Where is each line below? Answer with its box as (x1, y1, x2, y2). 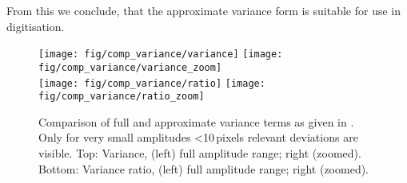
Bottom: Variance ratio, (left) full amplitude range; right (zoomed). (38, 160, 369, 177)
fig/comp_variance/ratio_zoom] (38, 91, 205, 103)
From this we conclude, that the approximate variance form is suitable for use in (6, 2, 401, 18)
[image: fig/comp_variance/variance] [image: (38, 49, 283, 60)
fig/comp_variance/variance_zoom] (38, 61, 222, 73)
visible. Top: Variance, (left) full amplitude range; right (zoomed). (38, 145, 361, 161)
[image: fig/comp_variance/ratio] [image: (38, 77, 265, 89)
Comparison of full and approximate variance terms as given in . (38, 113, 354, 130)
